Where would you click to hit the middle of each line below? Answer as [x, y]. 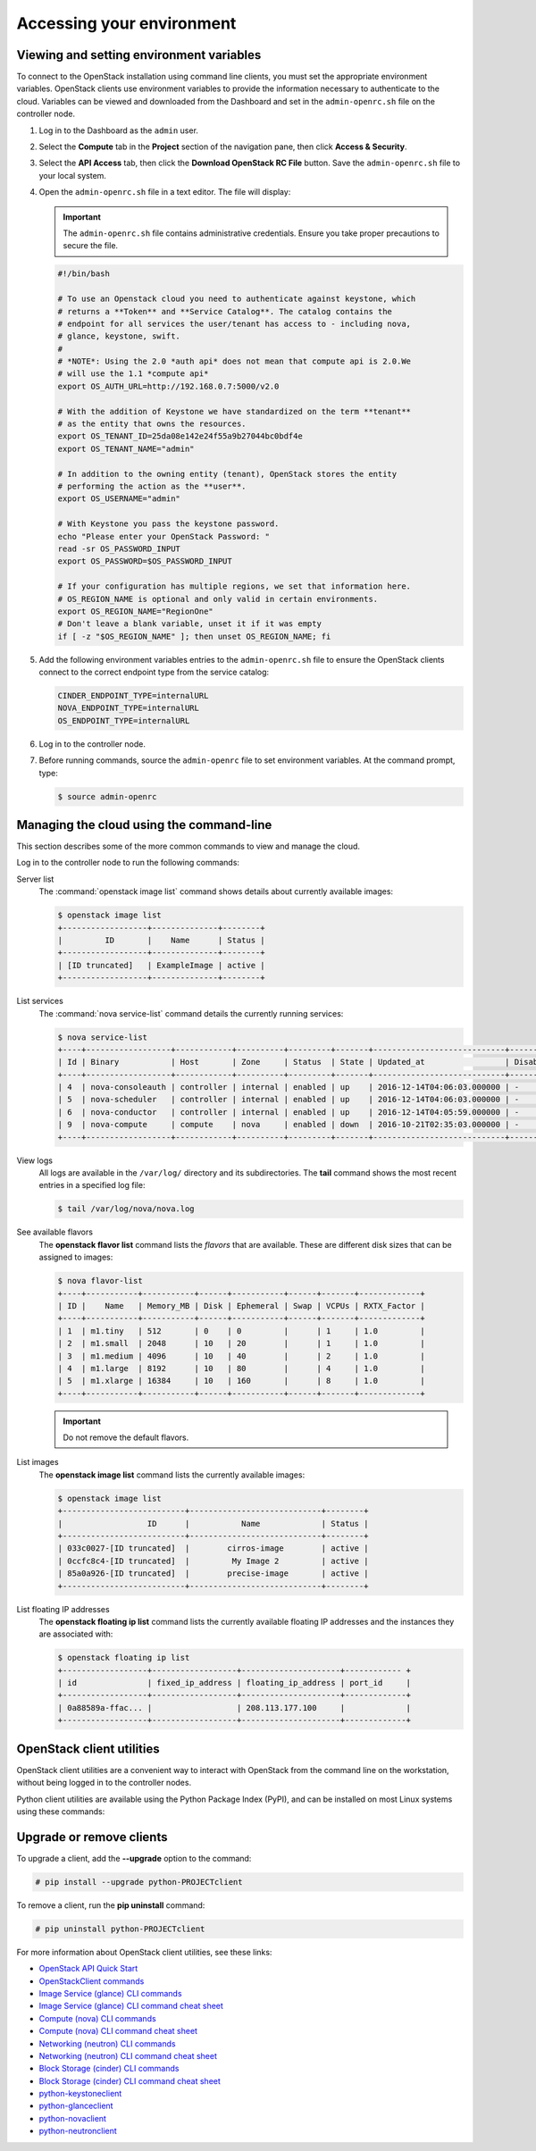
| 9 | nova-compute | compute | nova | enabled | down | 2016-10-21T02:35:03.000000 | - [289, 1125]
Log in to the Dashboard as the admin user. [118, 130]
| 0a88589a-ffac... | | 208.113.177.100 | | [234, 1707]
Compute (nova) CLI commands [97, 2018]
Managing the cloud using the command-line [144, 825]
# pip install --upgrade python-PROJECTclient [139, 1882]
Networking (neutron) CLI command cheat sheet [128, 2055]
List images [38, 1462]
